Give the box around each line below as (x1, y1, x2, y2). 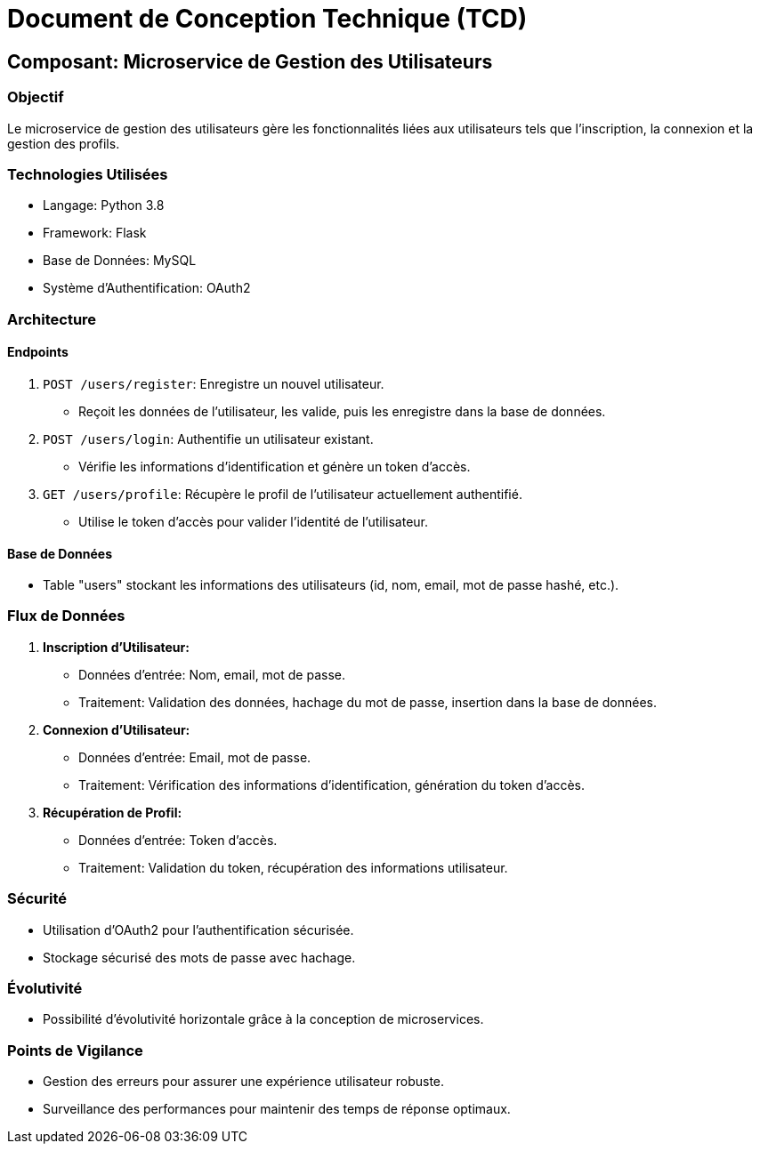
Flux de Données (7, 607, 125, 625)
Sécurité (7, 889, 68, 908)
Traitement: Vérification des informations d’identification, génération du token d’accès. (78, 777, 586, 793)
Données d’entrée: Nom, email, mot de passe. (78, 666, 345, 682)
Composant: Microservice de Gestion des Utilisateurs (7, 50, 493, 73)
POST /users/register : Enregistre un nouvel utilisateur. (43, 375, 384, 391)
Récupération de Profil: (43, 804, 182, 820)
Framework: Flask (43, 225, 147, 241)
